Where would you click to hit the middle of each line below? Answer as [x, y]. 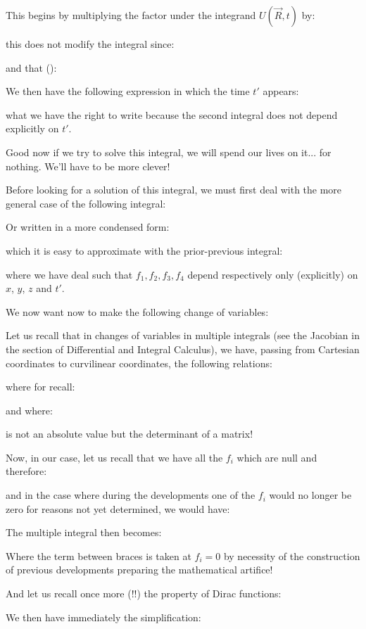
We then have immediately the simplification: [103, 617]
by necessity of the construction [292, 555]
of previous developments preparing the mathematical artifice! [139, 570]
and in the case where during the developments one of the [131, 495]
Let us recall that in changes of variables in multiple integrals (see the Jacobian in [183, 335]
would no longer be [310, 495]
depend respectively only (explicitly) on [273, 274]
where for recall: [40, 387]
